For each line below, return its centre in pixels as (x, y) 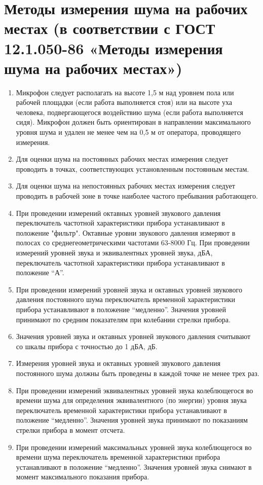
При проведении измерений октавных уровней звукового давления (118, 213)
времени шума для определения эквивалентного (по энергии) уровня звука (131, 400)
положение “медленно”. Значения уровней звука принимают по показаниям (132, 420)
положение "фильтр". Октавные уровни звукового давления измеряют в (126, 232)
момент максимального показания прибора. (83, 477)
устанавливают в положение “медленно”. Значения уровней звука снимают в (134, 467)
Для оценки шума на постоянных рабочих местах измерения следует (122, 159)
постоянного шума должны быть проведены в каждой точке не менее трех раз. (138, 373)
